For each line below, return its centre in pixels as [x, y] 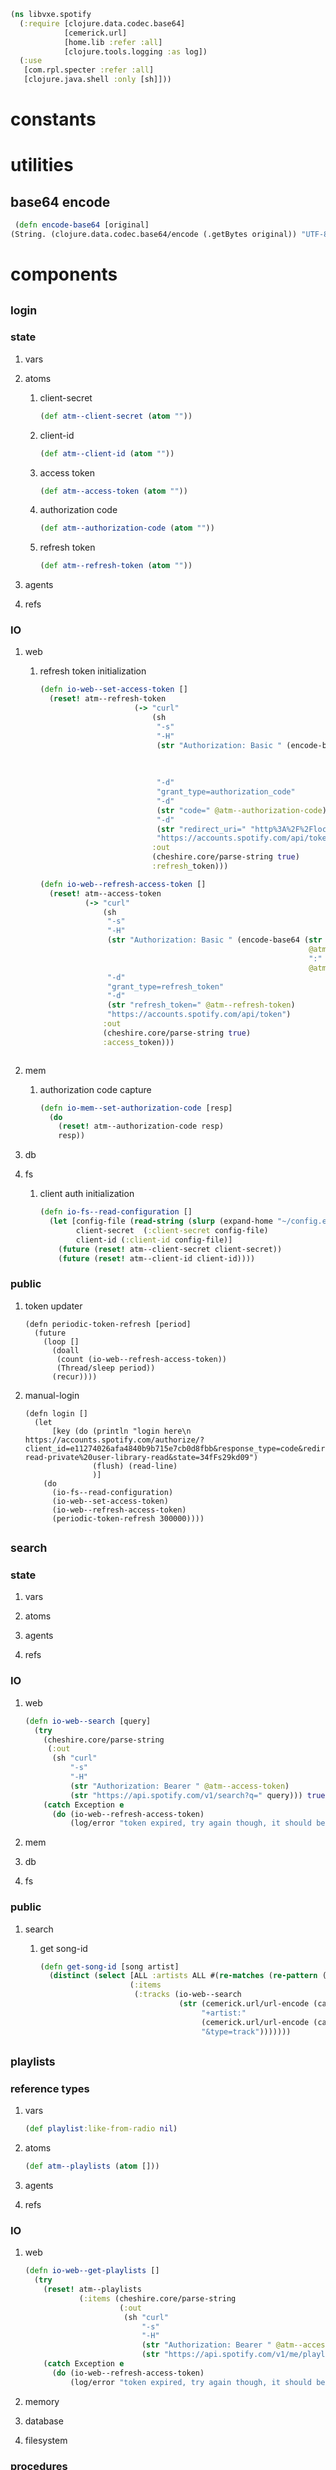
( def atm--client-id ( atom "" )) [107, 453]
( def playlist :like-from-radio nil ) [101, 2129]
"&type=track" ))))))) [246, 2031]
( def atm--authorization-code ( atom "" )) [127, 528]
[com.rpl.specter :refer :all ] [89, 70]
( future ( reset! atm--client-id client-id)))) [157, 1258]
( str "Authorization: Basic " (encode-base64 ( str [214, 940]
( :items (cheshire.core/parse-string [157, 2298]
